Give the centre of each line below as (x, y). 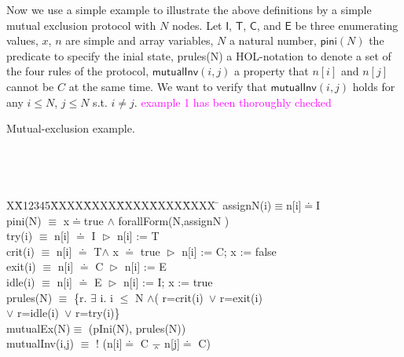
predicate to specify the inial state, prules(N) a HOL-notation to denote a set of (199, 55)
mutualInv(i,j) (40, 343)
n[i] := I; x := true (168, 281)
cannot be (30, 86)
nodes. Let (197, 25)
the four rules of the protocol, (78, 71)
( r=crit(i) (179, 297)
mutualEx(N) (39, 328)
